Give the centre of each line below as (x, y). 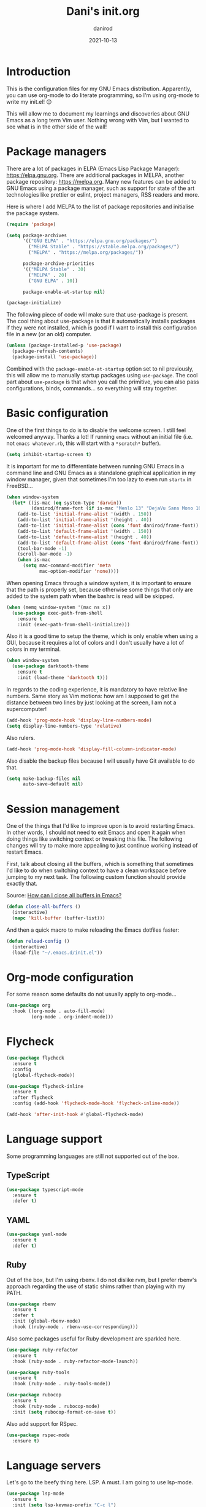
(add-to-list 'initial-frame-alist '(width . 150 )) (85, 514)
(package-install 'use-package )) (55, 357)
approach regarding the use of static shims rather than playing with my (96, 1286)
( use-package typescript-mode (45, 1190)
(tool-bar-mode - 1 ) (42, 548)
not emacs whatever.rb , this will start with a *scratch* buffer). (84, 443)
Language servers (54, 1466)
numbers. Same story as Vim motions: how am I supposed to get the (93, 696)
